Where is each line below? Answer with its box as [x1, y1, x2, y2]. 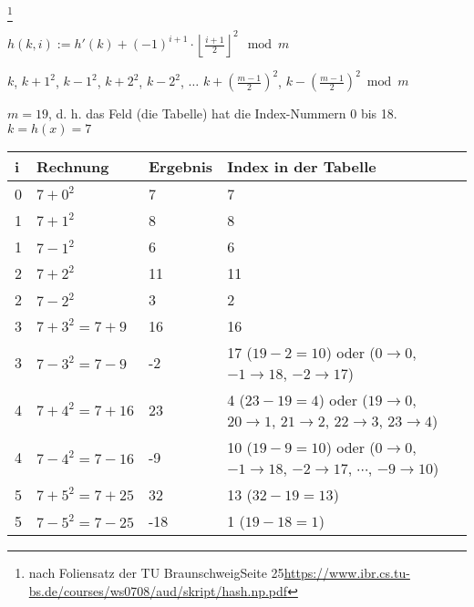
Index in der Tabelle [227, 155, 376, 177]
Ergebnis [149, 155, 213, 177]
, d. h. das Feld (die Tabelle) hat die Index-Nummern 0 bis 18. [47, 104, 397, 123]
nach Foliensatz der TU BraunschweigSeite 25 [28, 562, 284, 581]
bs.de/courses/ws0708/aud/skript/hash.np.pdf [28, 581, 288, 600]
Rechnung [36, 155, 109, 177]
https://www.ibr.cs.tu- [283, 562, 410, 581]
